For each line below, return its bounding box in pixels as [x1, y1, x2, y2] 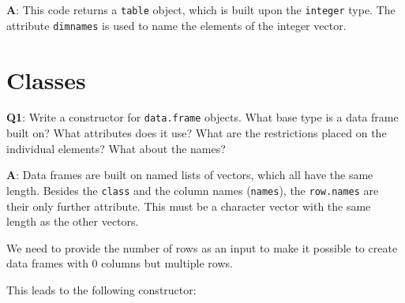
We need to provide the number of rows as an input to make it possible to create [6, 239, 398, 256]
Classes [6, 63, 86, 95]
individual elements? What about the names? [6, 140, 226, 156]
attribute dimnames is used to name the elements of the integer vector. [6, 17, 347, 33]
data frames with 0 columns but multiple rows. [6, 255, 233, 271]
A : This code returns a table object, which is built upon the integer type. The [6, 2, 396, 17]
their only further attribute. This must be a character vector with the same [6, 197, 371, 214]
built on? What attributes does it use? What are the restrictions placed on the [6, 125, 387, 141]
